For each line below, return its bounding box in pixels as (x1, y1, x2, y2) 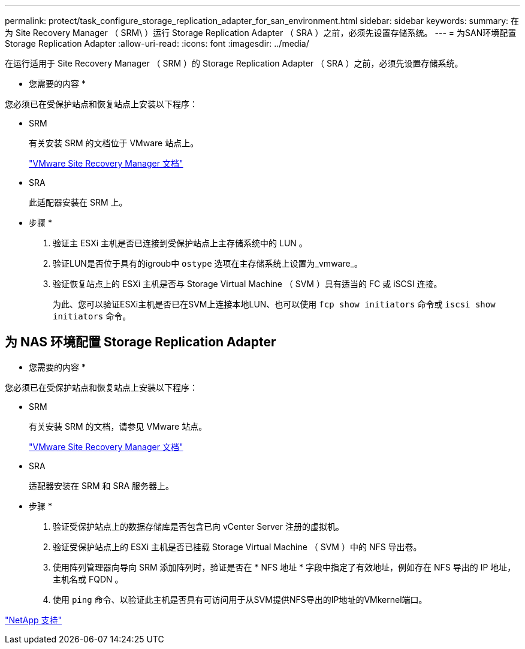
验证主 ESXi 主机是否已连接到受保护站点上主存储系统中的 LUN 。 (53, 238, 307, 248)
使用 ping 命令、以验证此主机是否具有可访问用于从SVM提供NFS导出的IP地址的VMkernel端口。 (53, 594, 427, 605)
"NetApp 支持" (5, 614, 62, 625)
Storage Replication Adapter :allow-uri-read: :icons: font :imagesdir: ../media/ (5, 38, 309, 49)
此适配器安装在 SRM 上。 (29, 197, 128, 207)
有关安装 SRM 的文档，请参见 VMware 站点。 (29, 421, 207, 431)
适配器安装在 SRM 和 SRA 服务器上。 (29, 480, 174, 491)
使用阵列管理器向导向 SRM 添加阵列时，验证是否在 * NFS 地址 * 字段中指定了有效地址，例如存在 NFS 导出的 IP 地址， (53, 562, 516, 572)
